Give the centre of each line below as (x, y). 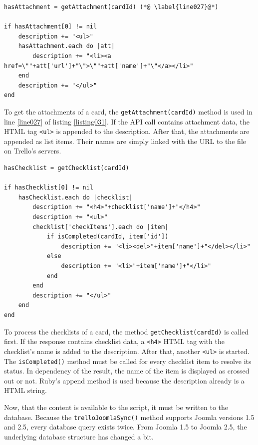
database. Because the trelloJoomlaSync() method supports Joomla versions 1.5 (129, 417)
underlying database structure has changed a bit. (79, 436)
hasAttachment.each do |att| (66, 46)
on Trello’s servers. (33, 151)
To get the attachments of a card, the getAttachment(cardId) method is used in (128, 111)
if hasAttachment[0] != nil (51, 27)
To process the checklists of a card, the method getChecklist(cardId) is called (127, 331)
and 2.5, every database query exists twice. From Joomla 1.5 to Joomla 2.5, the (126, 427)
